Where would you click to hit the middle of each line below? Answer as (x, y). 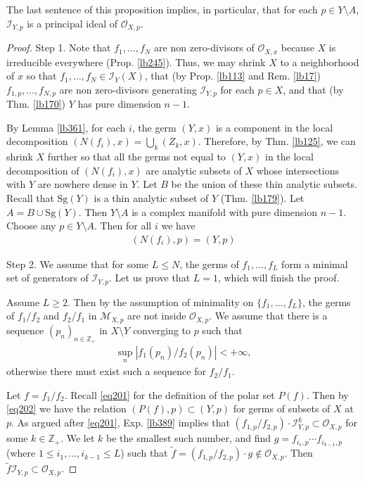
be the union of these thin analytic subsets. (264, 184)
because (297, 47)
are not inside (157, 316)
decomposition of (43, 170)
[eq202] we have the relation (66, 408)
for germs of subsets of (282, 408)
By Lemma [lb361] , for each (66, 127)
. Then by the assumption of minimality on (161, 302)
